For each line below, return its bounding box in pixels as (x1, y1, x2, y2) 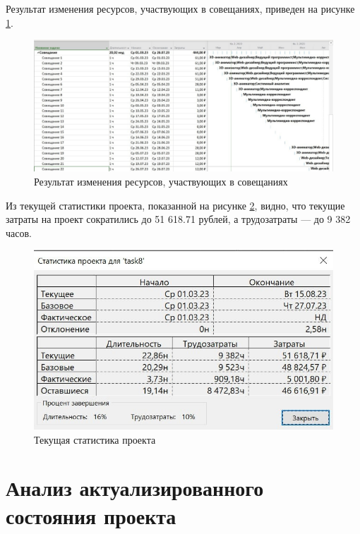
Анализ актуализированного (6, 473, 264, 502)
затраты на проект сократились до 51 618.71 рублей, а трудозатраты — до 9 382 (6, 212, 351, 226)
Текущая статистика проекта (34, 432, 156, 447)
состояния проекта (6, 501, 176, 530)
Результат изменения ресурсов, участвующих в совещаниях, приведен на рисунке (6, 1, 355, 16)
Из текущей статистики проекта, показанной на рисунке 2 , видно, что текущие (6, 198, 345, 212)
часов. (6, 225, 32, 240)
